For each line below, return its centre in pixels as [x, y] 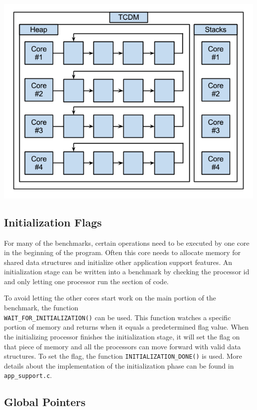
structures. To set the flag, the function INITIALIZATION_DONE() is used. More [123, 356]
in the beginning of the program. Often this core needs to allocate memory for [122, 252]
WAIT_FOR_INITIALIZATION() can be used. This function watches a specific [117, 317]
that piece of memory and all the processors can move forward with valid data [123, 346]
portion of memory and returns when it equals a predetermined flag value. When [127, 327]
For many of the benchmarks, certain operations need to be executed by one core [127, 242]
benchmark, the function [41, 308]
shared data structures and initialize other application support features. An [118, 262]
